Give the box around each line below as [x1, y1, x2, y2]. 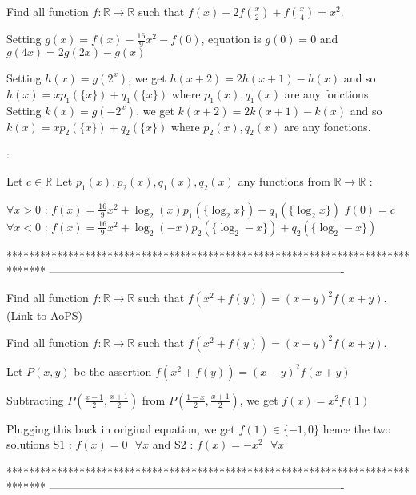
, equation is [201, 30, 262, 46]
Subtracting [6, 391, 64, 408]
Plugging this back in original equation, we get [6, 420, 235, 437]
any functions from [238, 173, 330, 190]
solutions [6, 436, 50, 453]
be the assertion [74, 362, 152, 379]
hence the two [322, 420, 391, 437]
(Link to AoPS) [6, 307, 82, 323]
